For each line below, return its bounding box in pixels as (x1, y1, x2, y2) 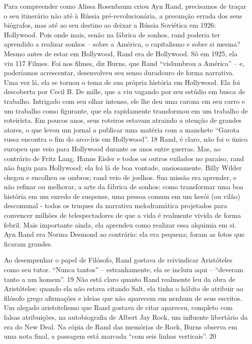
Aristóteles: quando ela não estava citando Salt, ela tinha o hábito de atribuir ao (4, 283, 243, 294)
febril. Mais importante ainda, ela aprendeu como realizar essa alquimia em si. (4, 219, 236, 229)
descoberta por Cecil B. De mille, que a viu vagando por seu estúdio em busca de (4, 86, 245, 97)
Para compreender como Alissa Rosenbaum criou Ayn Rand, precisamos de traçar (4, 1, 247, 11)
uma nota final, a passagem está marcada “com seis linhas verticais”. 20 (4, 331, 217, 341)
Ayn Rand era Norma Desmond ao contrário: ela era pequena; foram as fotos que (4, 229, 245, 239)
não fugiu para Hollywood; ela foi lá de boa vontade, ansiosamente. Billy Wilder (4, 163, 242, 173)
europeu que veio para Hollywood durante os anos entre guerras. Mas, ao (4, 143, 220, 153)
